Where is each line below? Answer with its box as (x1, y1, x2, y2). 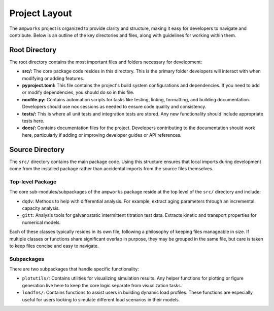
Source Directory (9, 145, 65, 154)
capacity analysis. (22, 205, 60, 211)
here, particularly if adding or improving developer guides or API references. (22, 132, 182, 138)
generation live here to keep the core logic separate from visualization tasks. (22, 282, 182, 288)
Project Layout (9, 8, 72, 19)
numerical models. (22, 219, 61, 225)
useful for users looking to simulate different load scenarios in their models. (22, 296, 180, 302)
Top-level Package (9, 178, 57, 185)
